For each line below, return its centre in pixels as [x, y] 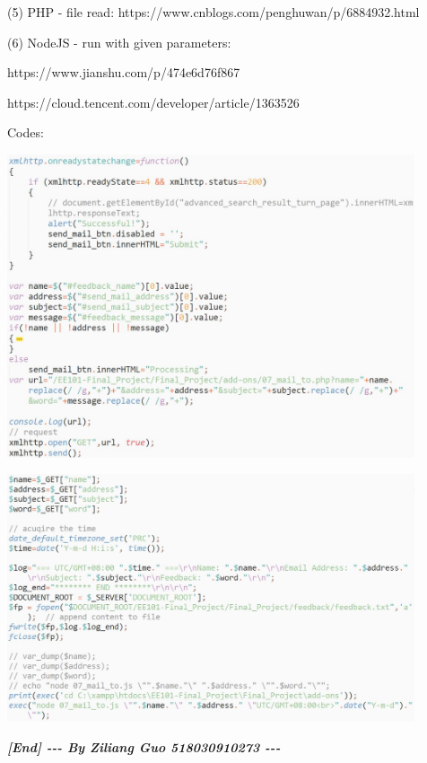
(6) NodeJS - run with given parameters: [119, 42]
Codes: [26, 132]
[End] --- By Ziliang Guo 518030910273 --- [144, 746]
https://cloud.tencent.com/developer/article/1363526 [153, 102]
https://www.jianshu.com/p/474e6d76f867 [124, 72]
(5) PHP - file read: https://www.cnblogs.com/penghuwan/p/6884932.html [213, 12]
